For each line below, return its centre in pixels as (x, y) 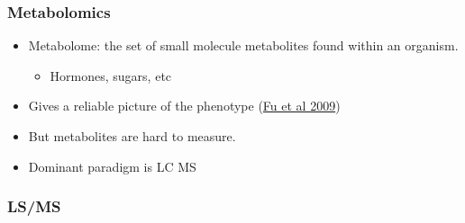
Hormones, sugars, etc (111, 75)
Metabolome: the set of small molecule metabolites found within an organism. (243, 45)
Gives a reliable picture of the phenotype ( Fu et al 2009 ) (184, 106)
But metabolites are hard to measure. (132, 136)
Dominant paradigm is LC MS (112, 166)
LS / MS (34, 206)
